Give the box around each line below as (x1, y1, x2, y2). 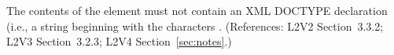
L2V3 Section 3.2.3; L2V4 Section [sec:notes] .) (6, 33, 232, 49)
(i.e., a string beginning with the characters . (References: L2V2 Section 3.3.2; (6, 17, 384, 34)
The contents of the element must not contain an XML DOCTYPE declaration (6, 2, 388, 18)
